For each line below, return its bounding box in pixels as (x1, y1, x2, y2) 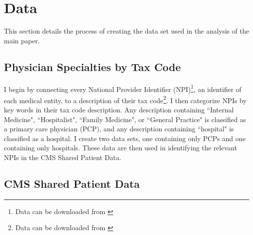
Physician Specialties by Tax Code (4, 59, 181, 74)
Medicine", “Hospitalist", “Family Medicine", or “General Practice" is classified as (4, 114, 246, 124)
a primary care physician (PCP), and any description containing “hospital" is (4, 124, 234, 134)
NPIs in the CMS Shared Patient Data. (4, 152, 122, 162)
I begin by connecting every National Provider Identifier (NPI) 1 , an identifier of (4, 82, 241, 94)
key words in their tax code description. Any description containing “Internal (4, 105, 234, 115)
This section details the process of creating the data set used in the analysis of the (4, 26, 249, 36)
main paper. (4, 35, 40, 45)
